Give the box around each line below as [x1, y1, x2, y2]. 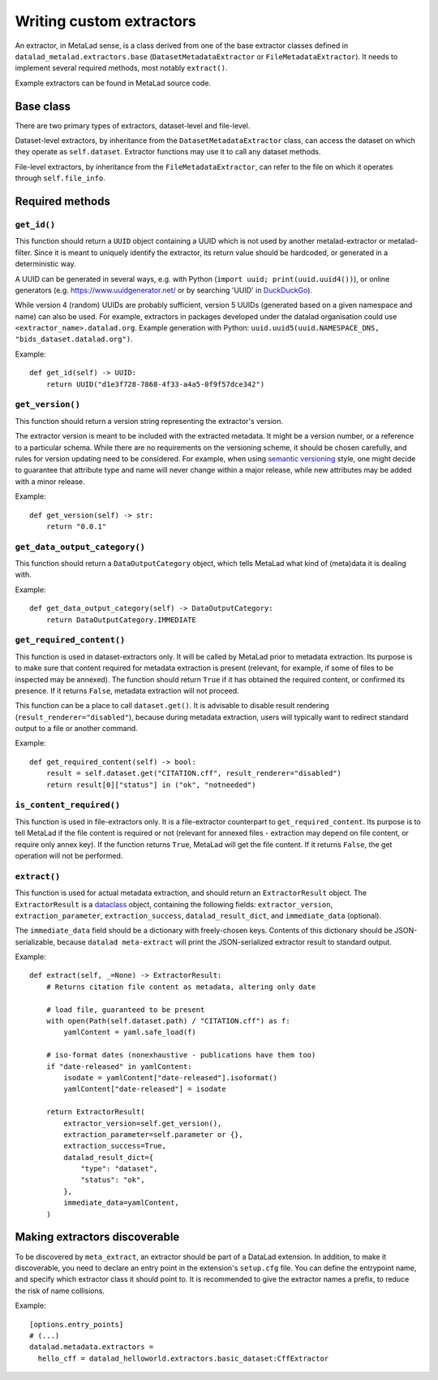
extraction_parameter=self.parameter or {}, [63, 1130, 243, 1139]
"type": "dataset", [80, 1164, 158, 1174]
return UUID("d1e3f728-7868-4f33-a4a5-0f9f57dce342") [45, 379, 265, 389]
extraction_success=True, [63, 1141, 166, 1151]
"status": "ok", [80, 1175, 145, 1185]
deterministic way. [15, 259, 76, 269]
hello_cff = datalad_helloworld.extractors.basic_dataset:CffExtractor [37, 1353, 329, 1363]
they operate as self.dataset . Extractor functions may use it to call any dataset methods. [15, 147, 321, 157]
